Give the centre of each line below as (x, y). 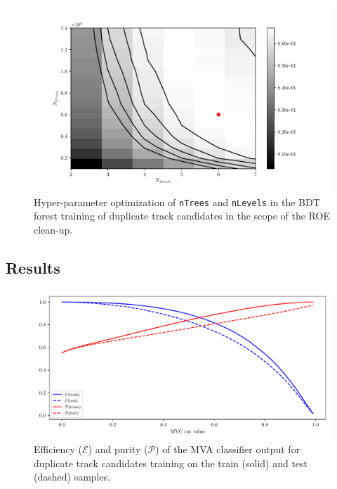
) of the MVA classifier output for (228, 449)
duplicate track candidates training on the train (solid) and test (171, 463)
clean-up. (53, 229)
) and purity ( (118, 449)
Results (33, 267)
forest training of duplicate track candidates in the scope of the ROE (182, 216)
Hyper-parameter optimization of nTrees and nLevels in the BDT (177, 202)
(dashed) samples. (72, 477)
